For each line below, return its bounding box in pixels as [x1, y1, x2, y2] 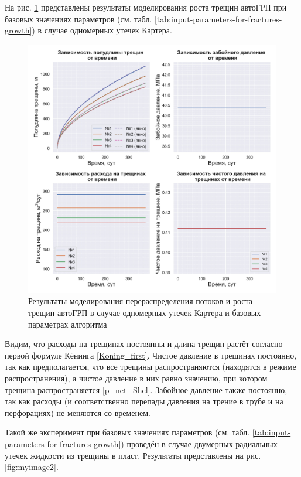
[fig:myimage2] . [5, 461, 59, 473]
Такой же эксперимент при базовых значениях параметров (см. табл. [5, 426, 250, 438]
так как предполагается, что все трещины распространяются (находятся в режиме [5, 360, 296, 373]
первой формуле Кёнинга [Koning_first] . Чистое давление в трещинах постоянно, [5, 349, 297, 361]
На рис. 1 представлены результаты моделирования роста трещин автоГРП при [5, 1, 287, 13]
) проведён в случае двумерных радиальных [121, 437, 278, 449]
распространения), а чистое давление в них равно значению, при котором [5, 372, 268, 384]
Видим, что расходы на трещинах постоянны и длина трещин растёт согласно [5, 338, 283, 350]
